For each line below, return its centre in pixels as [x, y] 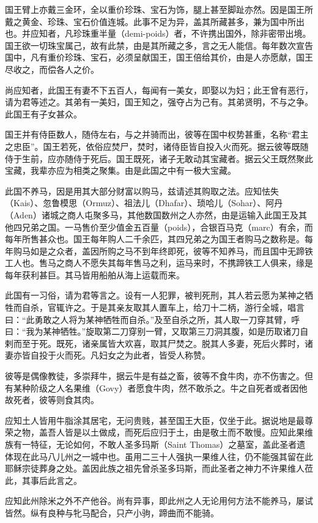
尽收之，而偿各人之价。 [52, 69]
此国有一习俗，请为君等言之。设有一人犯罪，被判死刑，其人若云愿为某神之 [155, 295]
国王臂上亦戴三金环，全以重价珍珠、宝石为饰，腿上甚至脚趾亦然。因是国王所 [159, 9]
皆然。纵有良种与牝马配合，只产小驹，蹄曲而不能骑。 [112, 512]
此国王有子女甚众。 [43, 113]
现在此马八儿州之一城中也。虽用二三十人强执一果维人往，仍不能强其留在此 [163, 456]
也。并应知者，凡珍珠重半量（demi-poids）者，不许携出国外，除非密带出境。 [158, 33]
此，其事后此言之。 [43, 480]
